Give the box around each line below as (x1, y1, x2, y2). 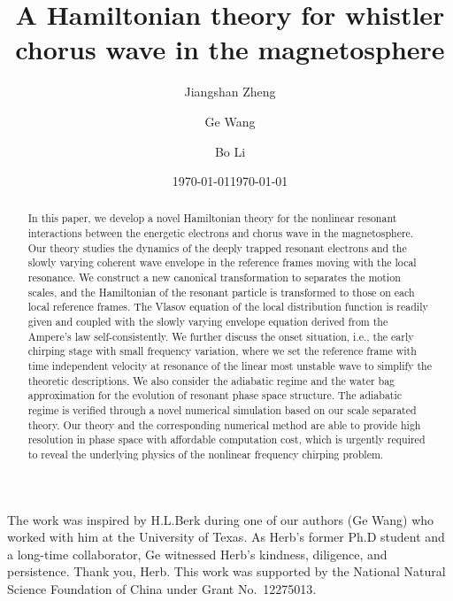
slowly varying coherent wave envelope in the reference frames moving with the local (27, 255, 417, 270)
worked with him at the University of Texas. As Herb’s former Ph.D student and (7, 528, 445, 546)
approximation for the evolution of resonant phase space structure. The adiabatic (27, 388, 403, 403)
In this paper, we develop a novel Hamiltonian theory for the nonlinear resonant (27, 211, 397, 226)
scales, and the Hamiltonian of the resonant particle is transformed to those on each (27, 284, 415, 299)
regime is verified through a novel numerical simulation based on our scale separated (27, 403, 417, 418)
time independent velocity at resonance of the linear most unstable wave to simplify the (27, 358, 432, 374)
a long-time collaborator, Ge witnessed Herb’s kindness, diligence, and (7, 544, 388, 563)
